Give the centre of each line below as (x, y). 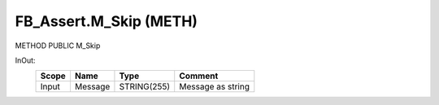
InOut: (25, 60)
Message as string (215, 87)
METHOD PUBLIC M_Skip (58, 46)
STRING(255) (145, 87)
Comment (199, 76)
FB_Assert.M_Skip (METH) (106, 21)
